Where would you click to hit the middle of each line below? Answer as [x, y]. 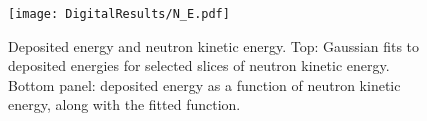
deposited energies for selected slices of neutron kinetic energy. [199, 65]
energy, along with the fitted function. [124, 104]
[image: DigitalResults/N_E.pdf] [119, 14]
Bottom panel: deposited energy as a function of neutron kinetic [204, 84]
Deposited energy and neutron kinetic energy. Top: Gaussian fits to [214, 45]
